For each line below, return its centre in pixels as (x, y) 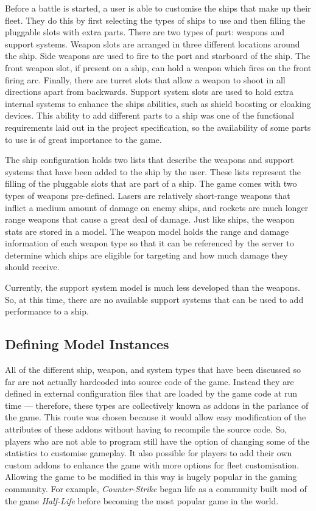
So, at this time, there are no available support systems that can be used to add (154, 299)
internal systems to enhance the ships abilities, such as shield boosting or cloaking (158, 103)
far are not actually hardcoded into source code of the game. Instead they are (149, 381)
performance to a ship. (47, 311)
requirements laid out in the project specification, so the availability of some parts (158, 127)
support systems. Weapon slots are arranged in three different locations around (153, 43)
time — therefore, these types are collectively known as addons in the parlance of (157, 405)
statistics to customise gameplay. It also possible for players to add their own (149, 453)
